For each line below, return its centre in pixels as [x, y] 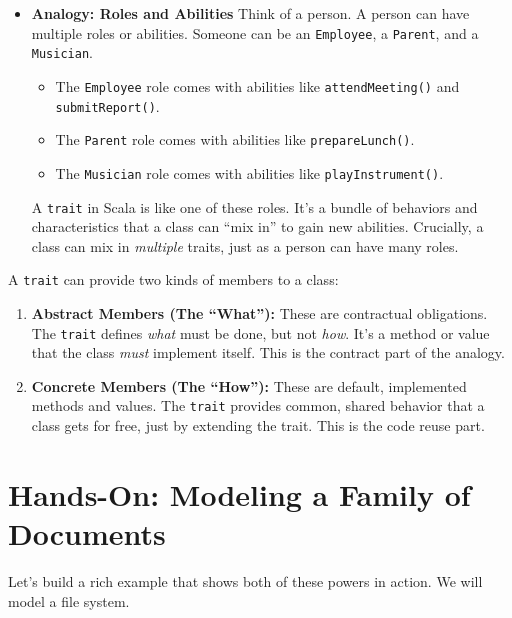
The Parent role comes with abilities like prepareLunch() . [235, 139]
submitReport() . [107, 105]
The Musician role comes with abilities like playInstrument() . [249, 172]
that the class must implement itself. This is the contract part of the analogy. [268, 352]
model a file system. [69, 600]
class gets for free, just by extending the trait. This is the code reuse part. [258, 425]
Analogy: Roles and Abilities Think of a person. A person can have [250, 13]
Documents [87, 533]
